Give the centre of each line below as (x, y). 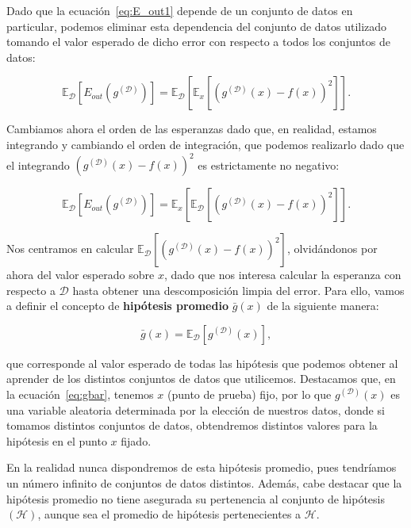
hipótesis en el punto (57, 440)
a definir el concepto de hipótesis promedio (117, 306)
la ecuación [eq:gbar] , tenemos (80, 394)
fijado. (136, 440)
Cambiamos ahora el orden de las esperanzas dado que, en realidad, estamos (192, 129)
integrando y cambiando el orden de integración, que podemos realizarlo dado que (205, 144)
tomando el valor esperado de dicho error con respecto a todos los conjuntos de (198, 42)
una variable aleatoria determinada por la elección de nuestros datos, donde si (196, 409)
